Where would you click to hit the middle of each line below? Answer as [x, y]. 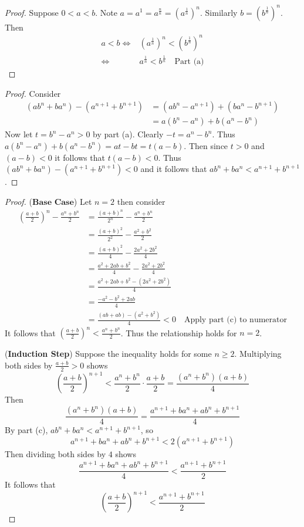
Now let [19, 134]
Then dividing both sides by [55, 454]
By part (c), [26, 430]
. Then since [206, 145]
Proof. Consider [33, 93]
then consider [141, 202]
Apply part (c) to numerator [235, 320]
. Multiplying [258, 354]
